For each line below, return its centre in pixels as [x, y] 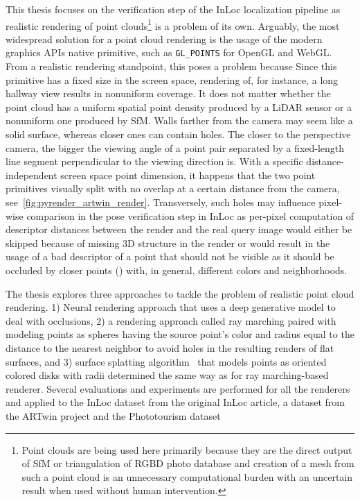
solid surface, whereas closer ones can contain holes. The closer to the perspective [178, 134]
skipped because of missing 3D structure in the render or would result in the [168, 243]
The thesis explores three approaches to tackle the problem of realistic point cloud [180, 293]
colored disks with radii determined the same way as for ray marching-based [167, 375]
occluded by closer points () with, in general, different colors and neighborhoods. [177, 270]
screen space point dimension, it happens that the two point [188, 175]
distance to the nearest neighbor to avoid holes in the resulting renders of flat [170, 347]
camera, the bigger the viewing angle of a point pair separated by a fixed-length [175, 147]
